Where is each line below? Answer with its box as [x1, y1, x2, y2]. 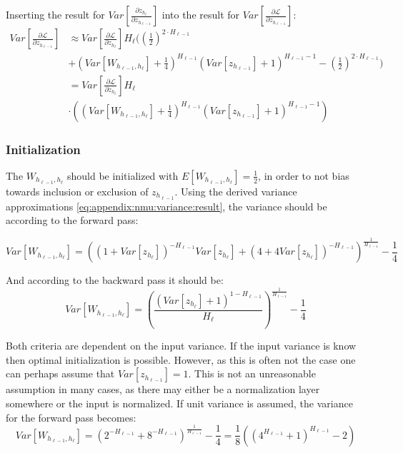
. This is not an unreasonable [188, 366, 316, 381]
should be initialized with [67, 168, 179, 183]
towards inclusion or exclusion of [6, 183, 149, 198]
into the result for [161, 7, 240, 21]
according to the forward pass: [6, 213, 139, 228]
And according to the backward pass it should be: [6, 273, 224, 287]
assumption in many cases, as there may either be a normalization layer [6, 382, 320, 397]
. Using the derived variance [174, 183, 297, 198]
